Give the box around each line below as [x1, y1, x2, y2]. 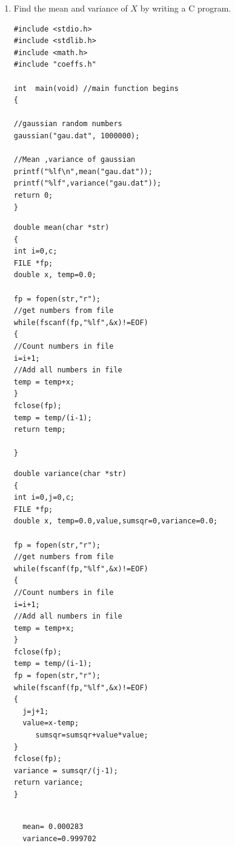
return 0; [13, 190, 53, 200]
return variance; [13, 778, 84, 787]
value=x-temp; [22, 719, 79, 728]
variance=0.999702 [22, 834, 96, 843]
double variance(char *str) [13, 469, 127, 478]
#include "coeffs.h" [13, 60, 96, 69]
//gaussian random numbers [13, 119, 122, 129]
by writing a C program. [140, 2, 231, 14]
